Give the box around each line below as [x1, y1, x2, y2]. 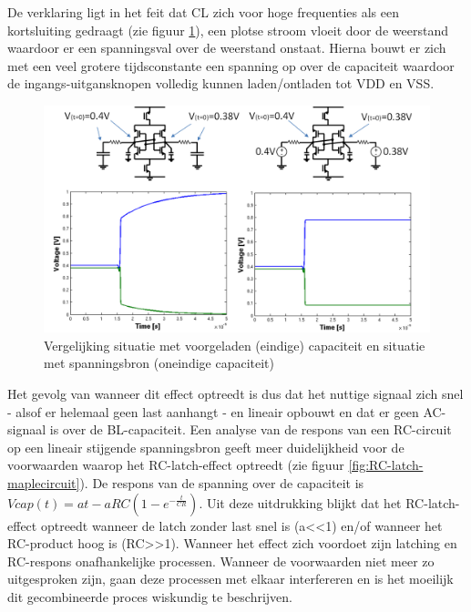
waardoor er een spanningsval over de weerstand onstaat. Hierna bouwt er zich [7, 38, 446, 57]
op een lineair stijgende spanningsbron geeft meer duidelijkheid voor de [7, 437, 404, 456]
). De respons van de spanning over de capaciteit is [79, 473, 364, 492]
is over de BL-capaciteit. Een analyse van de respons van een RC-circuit [49, 420, 452, 439]
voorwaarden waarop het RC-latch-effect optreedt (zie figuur [7, 455, 344, 474]
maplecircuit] [7, 473, 80, 492]
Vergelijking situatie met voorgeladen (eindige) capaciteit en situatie [44, 335, 425, 354]
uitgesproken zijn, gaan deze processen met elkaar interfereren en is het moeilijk [7, 569, 454, 588]
